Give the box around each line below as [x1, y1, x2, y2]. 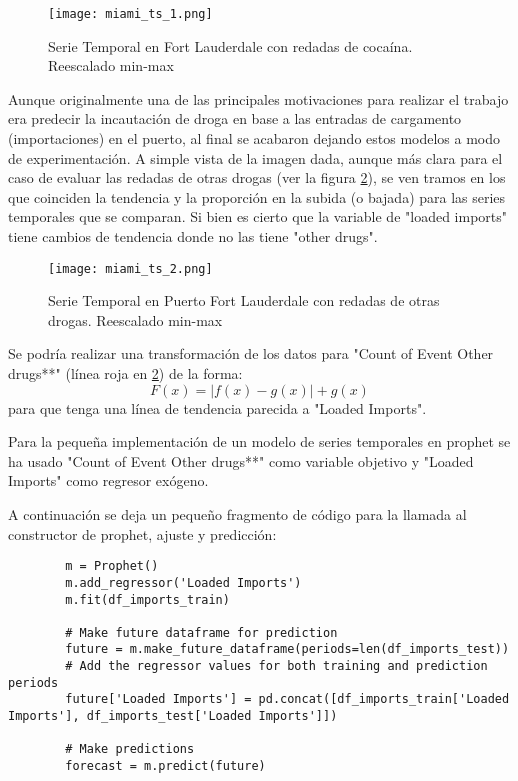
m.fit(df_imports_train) [65, 592, 230, 607]
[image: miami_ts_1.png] [48, 7, 213, 21]
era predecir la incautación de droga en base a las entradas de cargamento [8, 108, 462, 129]
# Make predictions [65, 742, 195, 757]
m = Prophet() [65, 559, 159, 574]
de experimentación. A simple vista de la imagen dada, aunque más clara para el [8, 147, 503, 168]
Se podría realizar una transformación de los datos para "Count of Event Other [8, 343, 494, 364]
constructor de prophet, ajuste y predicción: [8, 523, 277, 544]
